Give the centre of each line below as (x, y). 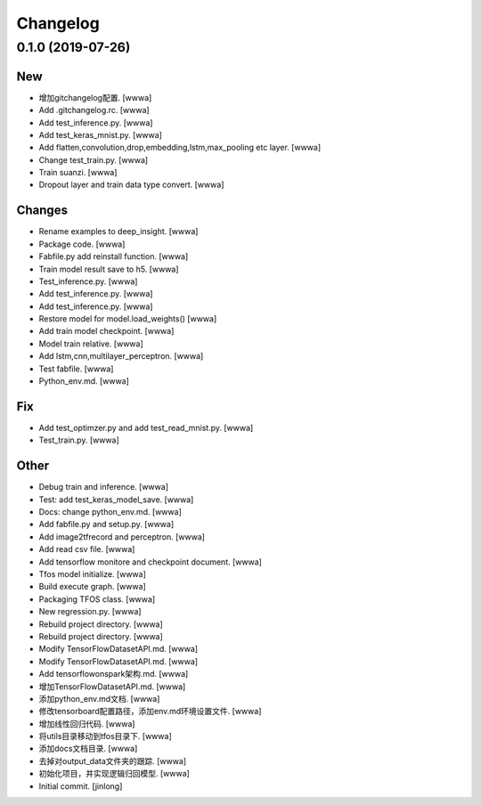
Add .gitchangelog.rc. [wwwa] (94, 110)
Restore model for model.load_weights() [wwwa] (128, 319)
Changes (42, 211)
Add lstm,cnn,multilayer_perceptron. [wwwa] (121, 356)
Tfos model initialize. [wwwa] (93, 573)
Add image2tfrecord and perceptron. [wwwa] (122, 537)
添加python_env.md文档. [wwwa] (99, 698)
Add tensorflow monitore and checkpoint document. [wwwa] (151, 562)
